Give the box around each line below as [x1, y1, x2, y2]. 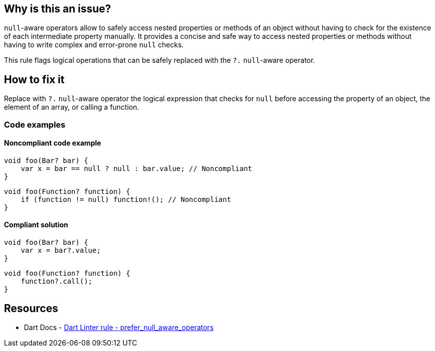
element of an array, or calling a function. [4, 103, 139, 112]
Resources [4, 302, 58, 315]
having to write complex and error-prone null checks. [4, 40, 184, 49]
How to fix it [4, 73, 65, 86]
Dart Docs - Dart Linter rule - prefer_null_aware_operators [24, 323, 214, 332]
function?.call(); [20, 277, 93, 286]
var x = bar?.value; [20, 246, 101, 255]
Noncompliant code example [4, 139, 101, 148]
